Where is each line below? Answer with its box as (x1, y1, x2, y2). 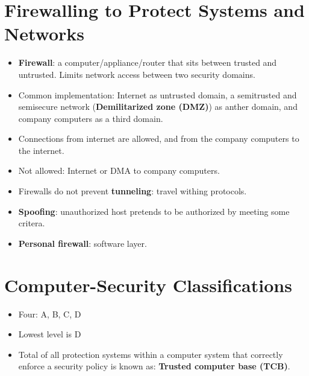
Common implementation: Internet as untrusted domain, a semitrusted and (18, 88, 297, 101)
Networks (4, 21, 85, 46)
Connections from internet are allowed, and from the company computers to (18, 132, 299, 145)
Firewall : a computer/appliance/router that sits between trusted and (18, 56, 277, 69)
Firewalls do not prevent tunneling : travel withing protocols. (18, 185, 247, 197)
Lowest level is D (18, 328, 81, 340)
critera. (18, 217, 45, 229)
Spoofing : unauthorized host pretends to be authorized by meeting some (18, 205, 290, 217)
